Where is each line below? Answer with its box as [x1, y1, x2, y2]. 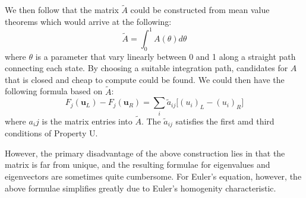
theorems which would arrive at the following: [5, 15, 172, 27]
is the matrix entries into [42, 114, 133, 127]
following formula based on [5, 85, 103, 97]
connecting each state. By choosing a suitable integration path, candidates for [5, 62, 288, 74]
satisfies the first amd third [175, 114, 275, 127]
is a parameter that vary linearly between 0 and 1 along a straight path [35, 50, 296, 62]
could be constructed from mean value [130, 4, 270, 16]
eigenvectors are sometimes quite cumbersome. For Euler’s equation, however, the [5, 170, 302, 183]
